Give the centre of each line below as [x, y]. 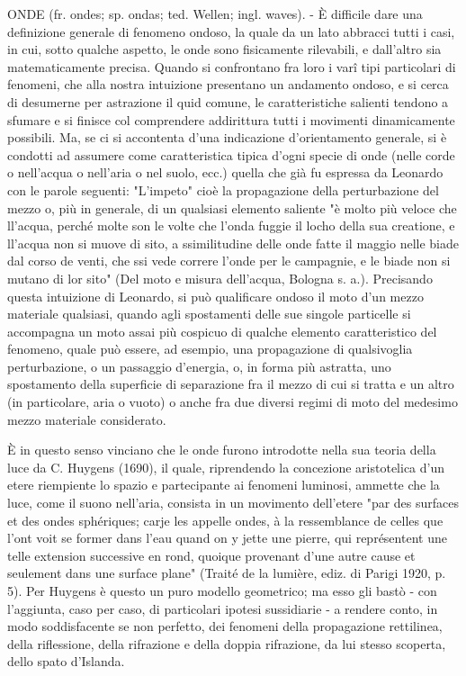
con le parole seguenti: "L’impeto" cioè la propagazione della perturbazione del [223, 189]
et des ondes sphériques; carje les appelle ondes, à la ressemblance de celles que [225, 520]
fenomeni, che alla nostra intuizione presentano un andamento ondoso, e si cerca [228, 84]
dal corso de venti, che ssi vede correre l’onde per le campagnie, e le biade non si [229, 261]
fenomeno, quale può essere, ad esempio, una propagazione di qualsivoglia [210, 349]
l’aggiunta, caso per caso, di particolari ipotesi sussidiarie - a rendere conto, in [223, 608]
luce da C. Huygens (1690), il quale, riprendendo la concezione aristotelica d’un [226, 467]
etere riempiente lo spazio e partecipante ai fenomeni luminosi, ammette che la [224, 485]
